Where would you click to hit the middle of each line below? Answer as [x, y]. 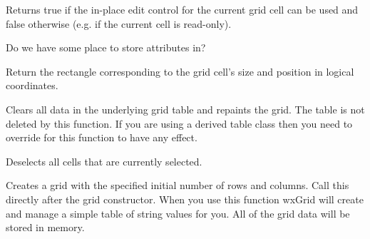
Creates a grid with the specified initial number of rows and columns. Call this [178, 185]
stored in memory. [45, 227]
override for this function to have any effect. [102, 137]
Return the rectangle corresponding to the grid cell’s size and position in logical [180, 71]
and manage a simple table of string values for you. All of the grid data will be [178, 213]
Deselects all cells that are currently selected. [104, 161]
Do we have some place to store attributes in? [106, 47]
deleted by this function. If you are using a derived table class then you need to [179, 123]
